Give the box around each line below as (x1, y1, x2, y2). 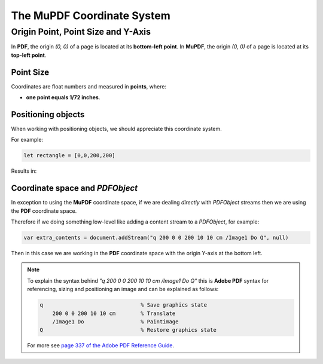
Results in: (11, 167, 37, 175)
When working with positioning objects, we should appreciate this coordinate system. (11, 125, 223, 132)
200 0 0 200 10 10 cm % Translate (52, 310, 176, 317)
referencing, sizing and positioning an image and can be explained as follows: (27, 286, 219, 293)
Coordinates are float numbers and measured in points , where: (11, 82, 167, 90)
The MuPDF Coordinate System (11, 9, 170, 22)
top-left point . (11, 51, 47, 59)
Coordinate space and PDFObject (11, 183, 138, 194)
